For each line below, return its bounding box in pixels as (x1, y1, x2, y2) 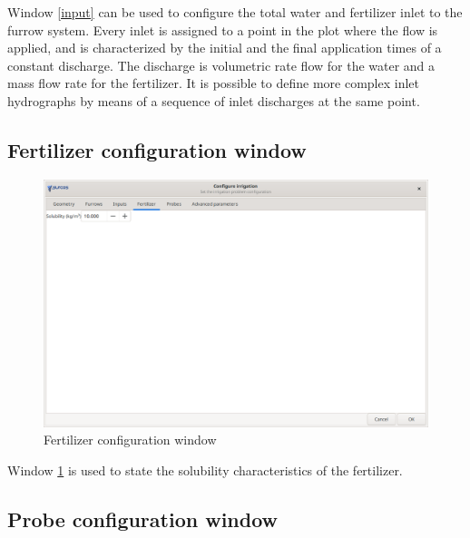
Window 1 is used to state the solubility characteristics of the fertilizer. (7, 460, 403, 479)
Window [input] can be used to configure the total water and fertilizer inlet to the (7, 3, 463, 21)
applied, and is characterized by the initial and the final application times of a (7, 38, 442, 57)
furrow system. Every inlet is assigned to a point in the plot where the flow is (7, 20, 438, 39)
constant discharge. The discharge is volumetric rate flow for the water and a (7, 55, 436, 74)
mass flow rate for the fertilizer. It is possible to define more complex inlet (7, 73, 419, 93)
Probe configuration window (7, 504, 279, 533)
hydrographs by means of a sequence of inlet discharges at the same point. (7, 91, 420, 110)
